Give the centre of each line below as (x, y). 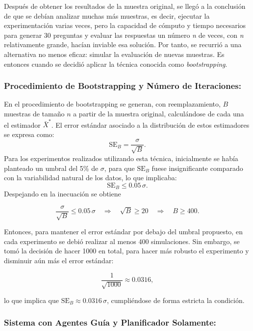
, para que (119, 168)
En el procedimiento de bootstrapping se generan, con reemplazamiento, (112, 104)
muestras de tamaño (34, 113)
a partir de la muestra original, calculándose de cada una (159, 113)
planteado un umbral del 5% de (51, 168)
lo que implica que (31, 300)
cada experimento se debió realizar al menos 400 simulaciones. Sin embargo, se (122, 241)
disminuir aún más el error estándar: (59, 260)
